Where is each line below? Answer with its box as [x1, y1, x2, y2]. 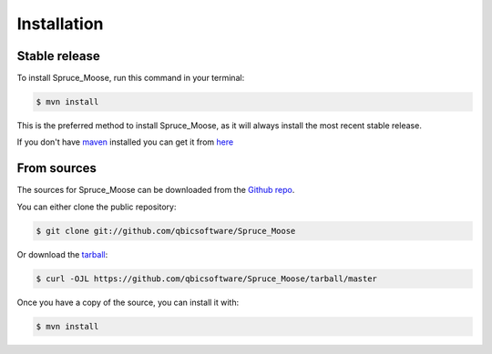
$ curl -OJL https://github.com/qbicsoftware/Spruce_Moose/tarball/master [36, 273, 378, 284]
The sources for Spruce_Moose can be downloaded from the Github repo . [16, 185, 295, 196]
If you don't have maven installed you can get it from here [16, 137, 234, 147]
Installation [16, 14, 104, 34]
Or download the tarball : [16, 248, 108, 259]
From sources [16, 160, 97, 177]
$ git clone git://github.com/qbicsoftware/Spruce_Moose [36, 226, 296, 236]
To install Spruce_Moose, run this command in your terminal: [16, 73, 245, 84]
